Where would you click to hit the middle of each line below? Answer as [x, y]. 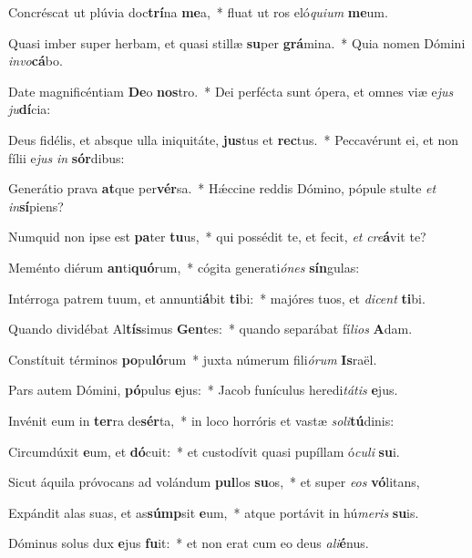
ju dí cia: [30, 109]
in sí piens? [36, 206]
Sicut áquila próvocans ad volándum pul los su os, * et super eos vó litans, [214, 482]
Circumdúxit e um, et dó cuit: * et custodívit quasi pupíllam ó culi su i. [204, 451]
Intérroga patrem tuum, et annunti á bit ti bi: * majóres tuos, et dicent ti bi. [217, 298]
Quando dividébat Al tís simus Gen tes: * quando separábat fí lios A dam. [210, 329]
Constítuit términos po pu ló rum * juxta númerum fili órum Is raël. [193, 359]
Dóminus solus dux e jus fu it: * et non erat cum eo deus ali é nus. [189, 543]
